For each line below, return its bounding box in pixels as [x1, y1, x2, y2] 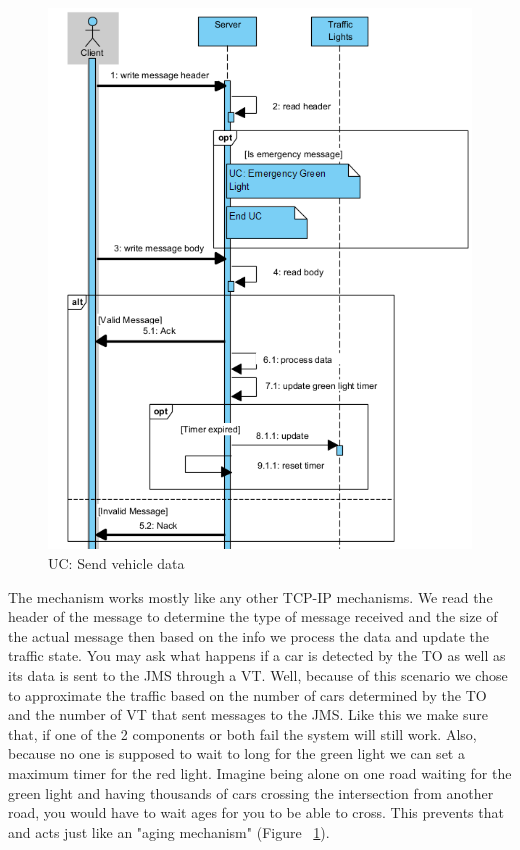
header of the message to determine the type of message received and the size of [8, 606, 498, 627]
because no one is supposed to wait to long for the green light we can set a [8, 743, 465, 764]
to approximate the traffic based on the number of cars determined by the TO [8, 684, 487, 705]
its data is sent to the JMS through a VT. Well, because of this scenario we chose [8, 664, 508, 685]
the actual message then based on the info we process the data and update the [8, 625, 490, 646]
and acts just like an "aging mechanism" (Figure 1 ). [8, 821, 330, 842]
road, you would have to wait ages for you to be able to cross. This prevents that [8, 802, 504, 823]
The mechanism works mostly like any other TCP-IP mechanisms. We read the [8, 586, 493, 607]
